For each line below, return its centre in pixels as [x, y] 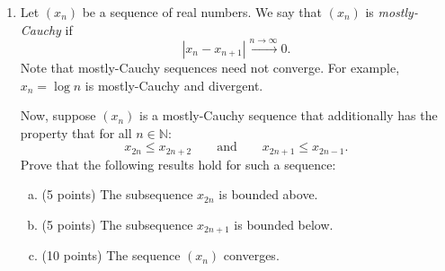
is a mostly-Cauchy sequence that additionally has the [289, 115]
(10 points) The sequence [111, 255]
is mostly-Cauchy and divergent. [174, 85]
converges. [251, 255]
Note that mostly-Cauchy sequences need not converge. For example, [210, 67]
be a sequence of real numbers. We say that [202, 12]
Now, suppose [58, 115]
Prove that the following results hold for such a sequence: [178, 164]
